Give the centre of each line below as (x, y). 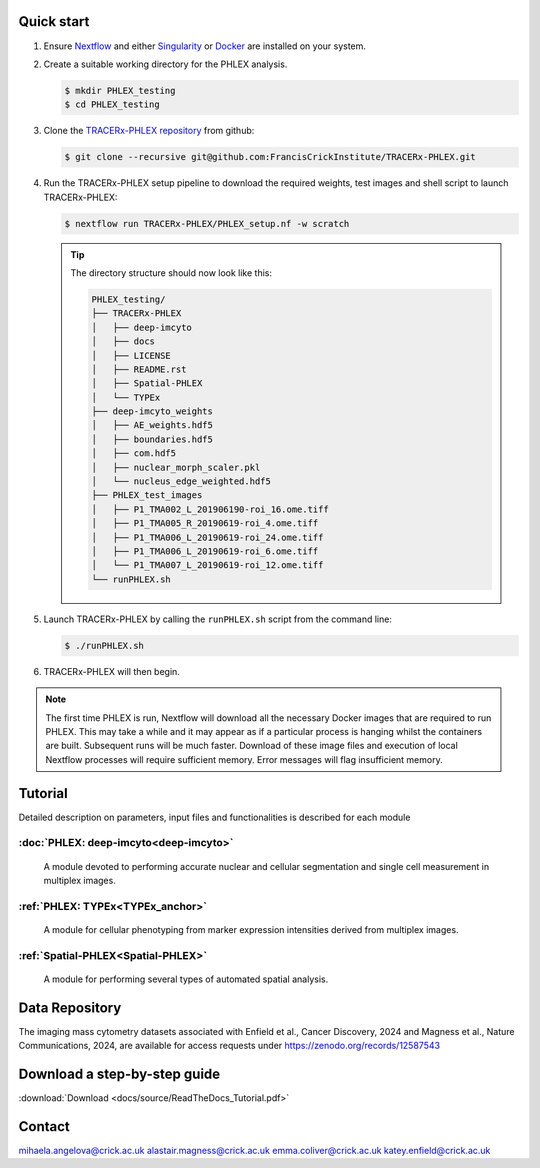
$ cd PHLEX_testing (112, 104)
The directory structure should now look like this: (171, 272)
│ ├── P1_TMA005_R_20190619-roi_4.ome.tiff (205, 523)
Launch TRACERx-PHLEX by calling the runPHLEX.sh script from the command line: (217, 619)
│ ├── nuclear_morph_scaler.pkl (176, 467)
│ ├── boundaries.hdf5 (152, 439)
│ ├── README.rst (139, 369)
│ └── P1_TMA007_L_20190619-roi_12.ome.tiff (207, 565)
